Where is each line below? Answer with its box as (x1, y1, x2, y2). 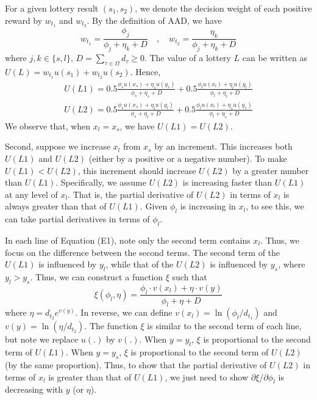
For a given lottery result (5, 2, 99, 14)
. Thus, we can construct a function (30, 270, 163, 283)
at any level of (5, 187, 58, 200)
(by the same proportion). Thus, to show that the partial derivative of (5, 358, 267, 371)
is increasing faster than (182, 176, 272, 189)
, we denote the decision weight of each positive (135, 2, 312, 14)
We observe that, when (5, 119, 91, 132)
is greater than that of (48, 370, 132, 383)
